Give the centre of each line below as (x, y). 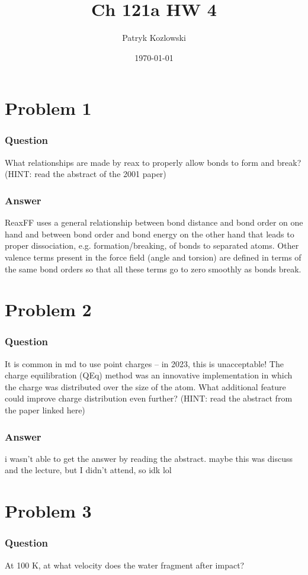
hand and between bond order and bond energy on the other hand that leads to (150, 234)
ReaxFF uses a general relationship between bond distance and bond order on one (154, 222)
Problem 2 (48, 309)
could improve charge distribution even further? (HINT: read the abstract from (149, 398)
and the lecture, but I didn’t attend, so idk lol (88, 470)
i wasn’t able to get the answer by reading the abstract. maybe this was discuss (149, 458)
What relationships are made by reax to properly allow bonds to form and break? (153, 162)
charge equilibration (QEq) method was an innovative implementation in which (149, 375)
